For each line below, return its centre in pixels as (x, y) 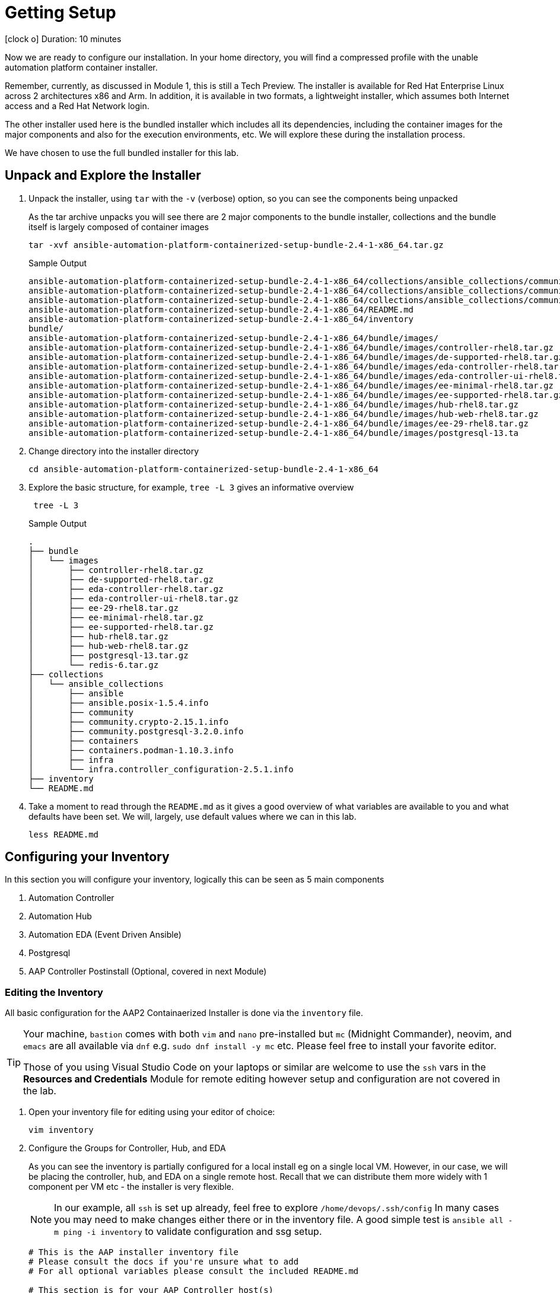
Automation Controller (71, 898)
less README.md (64, 834)
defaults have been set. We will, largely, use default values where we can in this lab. (192, 816)
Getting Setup (61, 12)
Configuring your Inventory (87, 857)
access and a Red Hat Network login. (77, 106)
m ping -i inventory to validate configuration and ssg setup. (188, 1232)
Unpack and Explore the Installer (103, 176)
